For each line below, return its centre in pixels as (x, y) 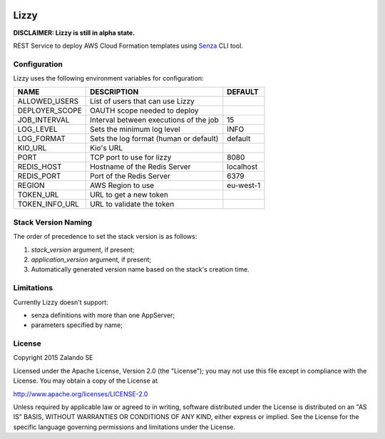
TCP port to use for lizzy (130, 157)
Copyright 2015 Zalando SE (53, 358)
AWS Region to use (122, 185)
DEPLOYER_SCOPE (50, 110)
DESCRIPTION (114, 92)
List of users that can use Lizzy (142, 101)
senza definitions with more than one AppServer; (103, 315)
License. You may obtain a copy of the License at (86, 381)
